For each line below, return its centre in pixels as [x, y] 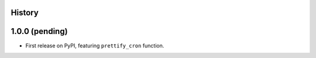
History [25, 13]
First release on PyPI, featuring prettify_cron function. [95, 45]
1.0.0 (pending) [39, 31]
